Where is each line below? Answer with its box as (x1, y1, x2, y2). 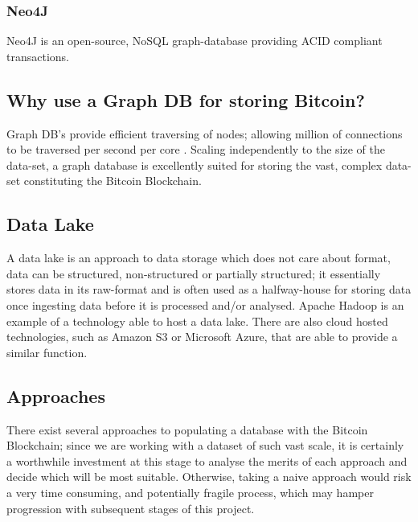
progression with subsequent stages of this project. (6, 499, 255, 516)
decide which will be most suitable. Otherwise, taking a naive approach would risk (6, 468, 412, 485)
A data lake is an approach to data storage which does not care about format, (6, 249, 391, 266)
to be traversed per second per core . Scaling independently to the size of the (6, 141, 385, 158)
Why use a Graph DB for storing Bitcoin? (6, 87, 365, 112)
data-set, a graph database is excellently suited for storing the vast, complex (6, 156, 383, 173)
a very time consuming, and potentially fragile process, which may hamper (6, 483, 374, 500)
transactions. (6, 47, 69, 64)
